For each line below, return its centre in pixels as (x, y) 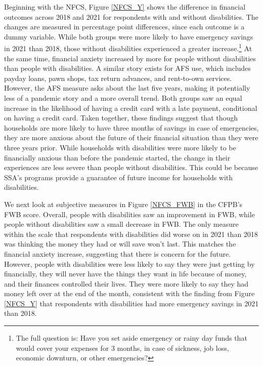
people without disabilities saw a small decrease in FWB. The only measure (121, 224)
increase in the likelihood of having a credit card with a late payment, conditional (131, 108)
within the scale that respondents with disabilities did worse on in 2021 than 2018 (131, 234)
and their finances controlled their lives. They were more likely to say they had (126, 283)
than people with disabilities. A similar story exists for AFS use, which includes (127, 68)
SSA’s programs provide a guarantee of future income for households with (119, 177)
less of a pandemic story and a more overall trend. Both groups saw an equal (123, 98)
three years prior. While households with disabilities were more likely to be (120, 147)
